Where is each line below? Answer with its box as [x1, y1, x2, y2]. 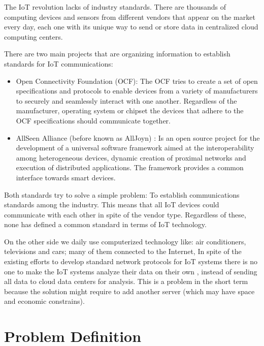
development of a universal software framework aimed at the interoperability [16, 142, 254, 153]
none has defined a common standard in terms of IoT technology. [4, 219, 207, 230]
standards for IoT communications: [4, 58, 113, 69]
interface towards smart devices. [16, 172, 116, 182]
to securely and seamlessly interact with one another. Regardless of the [16, 95, 237, 106]
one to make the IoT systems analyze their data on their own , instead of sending [4, 266, 257, 276]
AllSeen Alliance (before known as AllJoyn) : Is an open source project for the [16, 132, 260, 143]
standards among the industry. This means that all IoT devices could [4, 199, 219, 210]
